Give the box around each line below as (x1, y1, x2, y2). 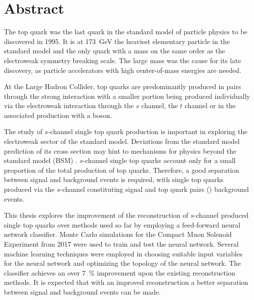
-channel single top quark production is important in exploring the (47, 126, 248, 137)
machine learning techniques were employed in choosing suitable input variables (4, 248, 243, 258)
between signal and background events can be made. (4, 286, 161, 297)
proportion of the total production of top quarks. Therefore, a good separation (4, 164, 239, 175)
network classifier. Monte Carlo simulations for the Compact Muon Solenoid (4, 229, 232, 239)
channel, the (141, 100, 178, 111)
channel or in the (185, 100, 236, 111)
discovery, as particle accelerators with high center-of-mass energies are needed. (4, 65, 241, 75)
